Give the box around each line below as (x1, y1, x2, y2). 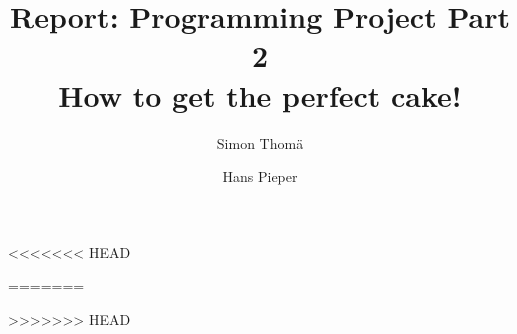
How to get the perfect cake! (58, 74, 462, 115)
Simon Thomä (216, 132, 304, 153)
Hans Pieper (222, 166, 298, 187)
